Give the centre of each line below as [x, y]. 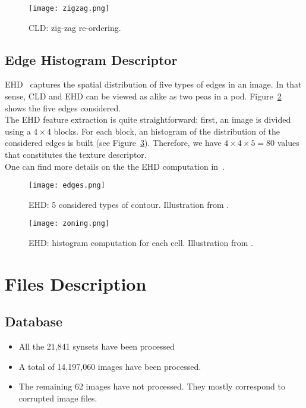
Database [34, 321]
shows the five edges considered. [63, 108]
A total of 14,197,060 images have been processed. [110, 366]
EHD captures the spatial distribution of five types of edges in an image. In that [153, 84]
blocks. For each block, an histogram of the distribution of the [167, 131]
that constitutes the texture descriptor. [76, 155]
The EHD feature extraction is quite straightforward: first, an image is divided [148, 119]
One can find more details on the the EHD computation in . [115, 166]
